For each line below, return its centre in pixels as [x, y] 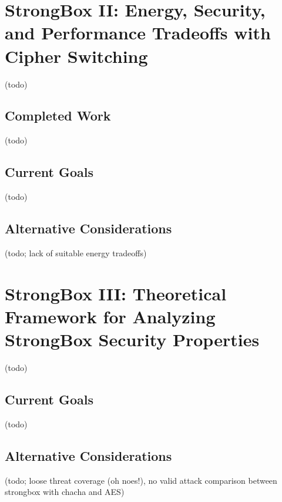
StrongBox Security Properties [132, 339]
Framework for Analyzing [110, 316]
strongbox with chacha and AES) [65, 492]
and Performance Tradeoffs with [138, 33]
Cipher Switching [76, 56]
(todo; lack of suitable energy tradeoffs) [76, 252]
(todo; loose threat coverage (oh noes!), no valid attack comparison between [141, 480]
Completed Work [58, 116]
